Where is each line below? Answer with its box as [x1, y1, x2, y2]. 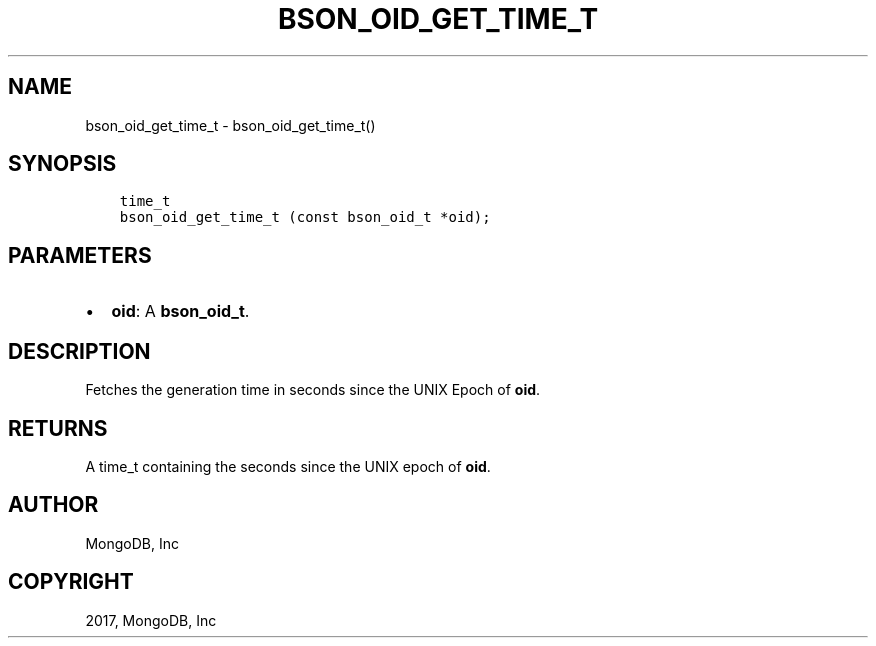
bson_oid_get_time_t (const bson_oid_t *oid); [119, 209, 491, 226]
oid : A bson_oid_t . [111, 301, 250, 322]
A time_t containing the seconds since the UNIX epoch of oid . [85, 457, 491, 475]
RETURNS [8, 415, 108, 441]
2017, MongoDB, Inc [85, 611, 217, 629]
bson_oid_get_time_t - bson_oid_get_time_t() [85, 116, 376, 134]
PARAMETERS [8, 242, 152, 268]
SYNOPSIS [8, 151, 117, 177]
